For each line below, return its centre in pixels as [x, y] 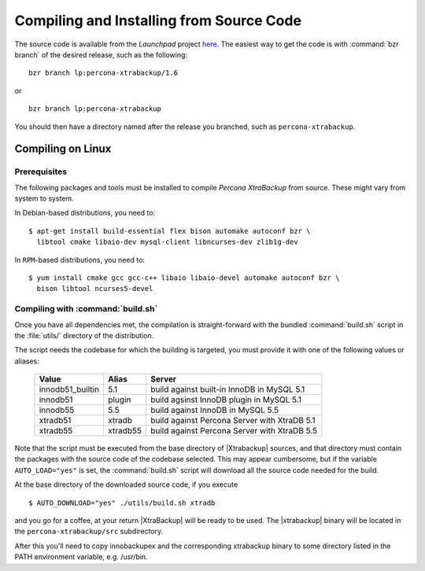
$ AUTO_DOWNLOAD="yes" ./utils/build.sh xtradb [122, 503]
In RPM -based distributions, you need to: [80, 260]
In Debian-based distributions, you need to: [85, 213]
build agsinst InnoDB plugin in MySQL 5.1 [226, 400]
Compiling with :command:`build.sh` [86, 309]
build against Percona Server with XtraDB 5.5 [234, 431]
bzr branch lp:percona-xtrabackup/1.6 [103, 73]
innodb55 [57, 411]
